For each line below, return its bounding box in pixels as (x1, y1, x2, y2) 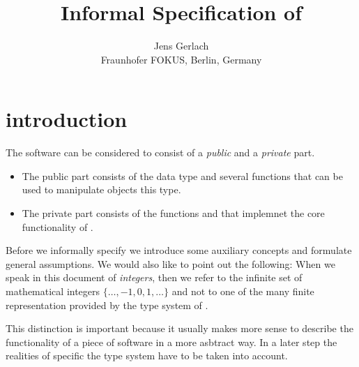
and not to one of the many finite (171, 284, 314, 298)
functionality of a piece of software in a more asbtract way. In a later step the (6, 334, 337, 349)
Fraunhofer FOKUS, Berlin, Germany (100, 52, 262, 66)
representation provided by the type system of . (6, 297, 208, 312)
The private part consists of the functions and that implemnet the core (22, 206, 325, 220)
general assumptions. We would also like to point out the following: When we (6, 256, 335, 271)
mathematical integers (6, 284, 100, 298)
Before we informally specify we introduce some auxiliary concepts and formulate (6, 243, 352, 257)
